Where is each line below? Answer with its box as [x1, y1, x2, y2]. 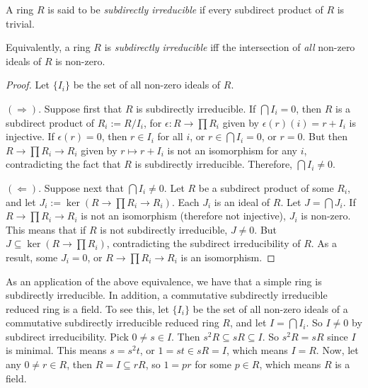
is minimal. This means [6, 343, 107, 358]
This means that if [6, 222, 86, 236]
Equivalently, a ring [6, 40, 91, 55]
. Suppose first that [38, 101, 122, 115]
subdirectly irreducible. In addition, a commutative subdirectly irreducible [6, 287, 328, 302]
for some [195, 357, 231, 372]
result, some [6, 249, 58, 264]
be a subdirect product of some [198, 180, 334, 195]
